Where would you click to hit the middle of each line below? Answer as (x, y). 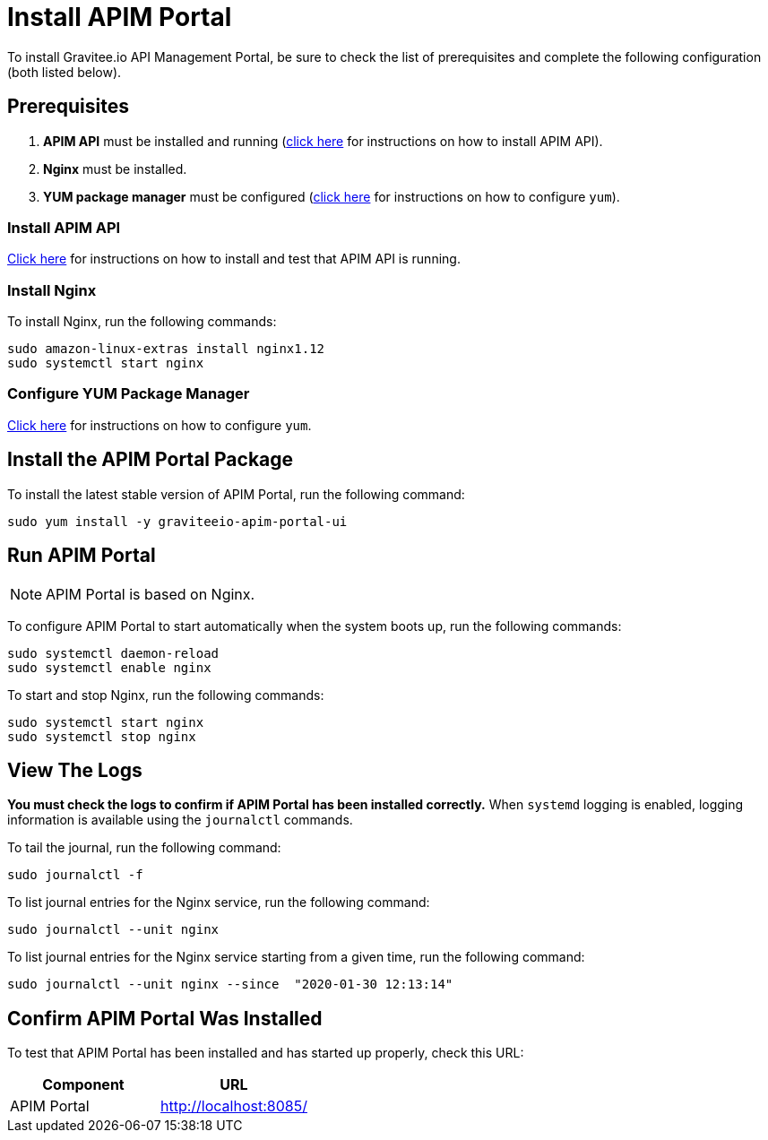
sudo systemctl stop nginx (102, 736)
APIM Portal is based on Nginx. (151, 594)
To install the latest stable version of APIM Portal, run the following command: (236, 494)
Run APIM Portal (82, 556)
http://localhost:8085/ (233, 1106)
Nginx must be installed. (115, 168)
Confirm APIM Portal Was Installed (165, 1018)
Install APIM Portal (120, 17)
